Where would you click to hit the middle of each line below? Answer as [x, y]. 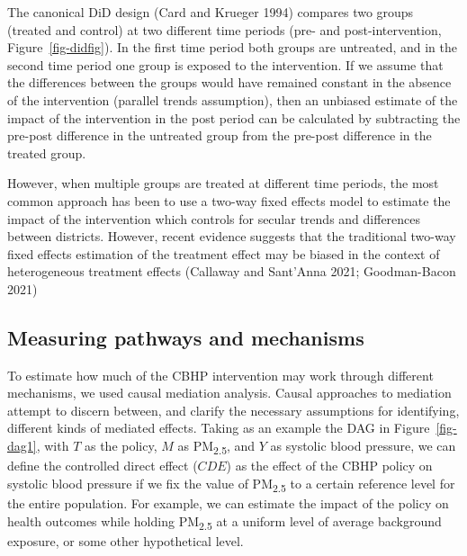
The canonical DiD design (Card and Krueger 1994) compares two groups [211, 12]
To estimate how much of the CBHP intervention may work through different [220, 375]
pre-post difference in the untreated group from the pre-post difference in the [220, 135]
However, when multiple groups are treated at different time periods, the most [223, 183]
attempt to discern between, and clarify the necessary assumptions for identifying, [233, 410]
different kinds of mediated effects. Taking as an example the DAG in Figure [219, 428]
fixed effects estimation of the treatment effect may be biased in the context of [224, 253]
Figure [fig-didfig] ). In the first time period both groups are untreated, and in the [233, 47]
